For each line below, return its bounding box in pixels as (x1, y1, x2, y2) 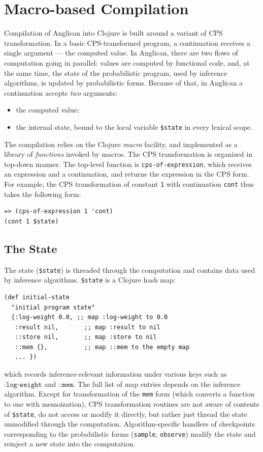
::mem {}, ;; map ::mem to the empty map (15, 343, 190, 351)
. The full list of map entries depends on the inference (73, 378, 241, 389)
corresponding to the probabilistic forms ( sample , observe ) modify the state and (4, 428, 256, 439)
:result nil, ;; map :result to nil (15, 323, 160, 331)
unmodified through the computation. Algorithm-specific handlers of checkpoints (4, 418, 255, 429)
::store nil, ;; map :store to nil (15, 333, 157, 341)
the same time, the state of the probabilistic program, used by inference (4, 67, 227, 78)
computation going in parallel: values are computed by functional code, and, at (4, 57, 250, 68)
